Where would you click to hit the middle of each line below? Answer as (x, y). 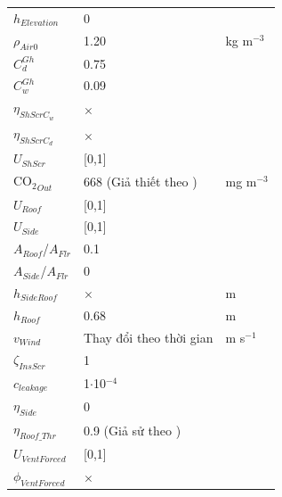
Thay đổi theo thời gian (149, 337)
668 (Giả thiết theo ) (141, 181)
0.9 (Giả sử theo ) (133, 430)
